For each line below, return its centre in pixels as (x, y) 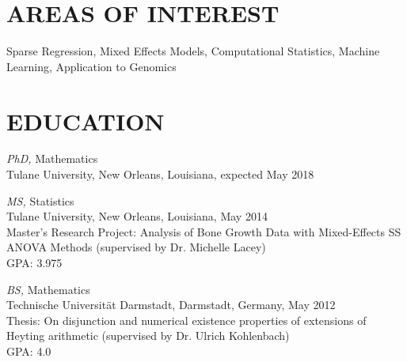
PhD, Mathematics (52, 158)
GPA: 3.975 (34, 262)
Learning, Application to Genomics (91, 66)
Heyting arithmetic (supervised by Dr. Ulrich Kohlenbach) (148, 336)
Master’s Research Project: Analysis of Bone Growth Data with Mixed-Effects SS (204, 231)
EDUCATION (86, 121)
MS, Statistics (40, 200)
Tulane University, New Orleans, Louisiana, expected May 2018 (160, 174)
